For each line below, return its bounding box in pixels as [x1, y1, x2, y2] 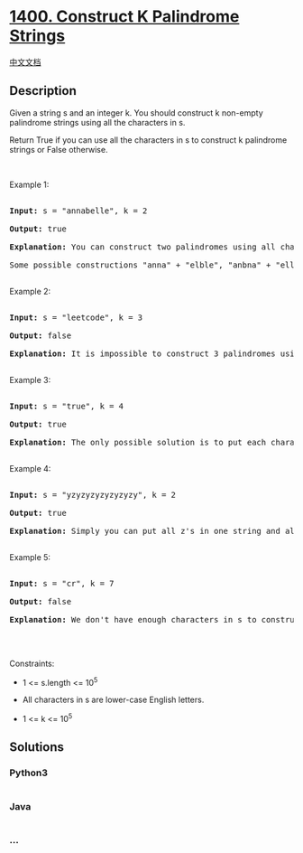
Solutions [9, 739, 65, 755]
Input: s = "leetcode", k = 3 [9, 312, 143, 323]
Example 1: [9, 179, 50, 190]
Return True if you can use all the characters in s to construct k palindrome [9, 134, 288, 145]
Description [9, 83, 77, 98]
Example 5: [9, 551, 51, 562]
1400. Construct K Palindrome [9, 6, 240, 27]
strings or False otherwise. [9, 144, 108, 155]
